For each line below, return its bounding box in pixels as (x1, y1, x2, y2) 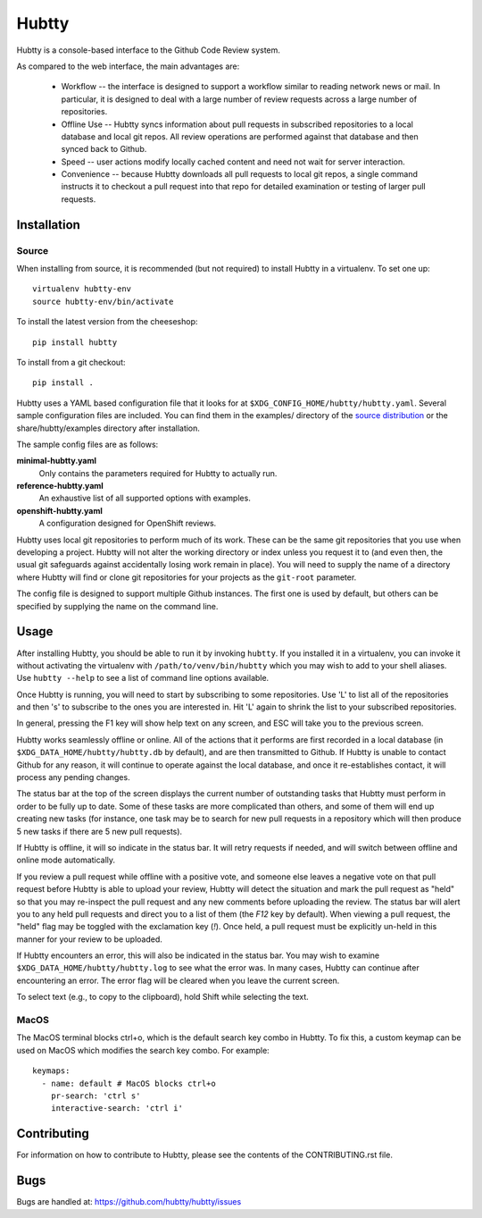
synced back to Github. (61, 144, 147, 155)
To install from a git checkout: (16, 357, 126, 367)
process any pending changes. (16, 772, 130, 783)
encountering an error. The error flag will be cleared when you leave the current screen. (16, 975, 340, 986)
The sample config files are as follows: (16, 439, 159, 449)
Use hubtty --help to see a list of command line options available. (16, 673, 270, 684)
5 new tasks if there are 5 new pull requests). (16, 826, 183, 836)
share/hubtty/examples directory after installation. (16, 423, 201, 433)
